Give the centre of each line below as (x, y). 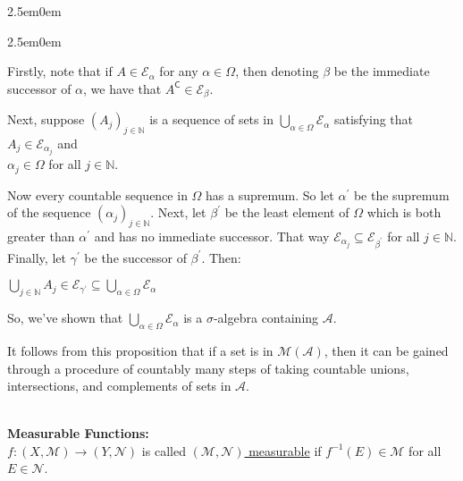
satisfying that (374, 119)
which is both (404, 212)
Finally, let (37, 257)
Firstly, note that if (60, 71)
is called (164, 450)
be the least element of (287, 212)
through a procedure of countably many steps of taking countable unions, (208, 368)
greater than (41, 236)
